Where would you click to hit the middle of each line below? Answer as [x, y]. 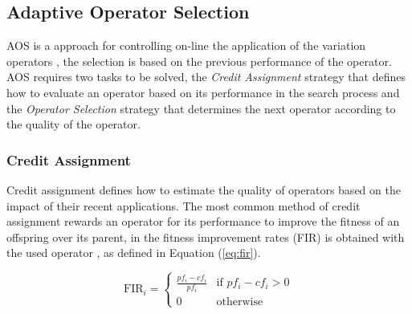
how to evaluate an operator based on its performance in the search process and [203, 92]
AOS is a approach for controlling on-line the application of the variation [186, 45]
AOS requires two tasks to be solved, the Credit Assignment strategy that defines [206, 77]
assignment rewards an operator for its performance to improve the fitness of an [203, 221]
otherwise [240, 302]
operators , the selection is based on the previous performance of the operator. [199, 61]
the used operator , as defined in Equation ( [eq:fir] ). [134, 253]
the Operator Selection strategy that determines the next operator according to [201, 108]
